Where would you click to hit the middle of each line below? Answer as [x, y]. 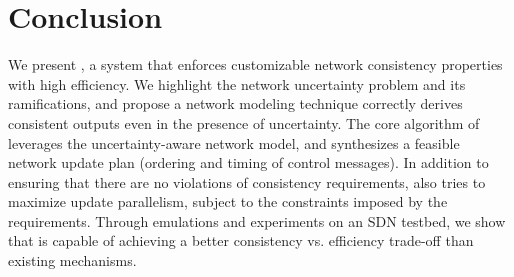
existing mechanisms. [72, 260]
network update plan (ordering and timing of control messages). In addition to [248, 162]
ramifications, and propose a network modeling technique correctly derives [235, 103]
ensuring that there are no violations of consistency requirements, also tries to [247, 181]
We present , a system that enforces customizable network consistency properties [255, 64]
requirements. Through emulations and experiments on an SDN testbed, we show [257, 220]
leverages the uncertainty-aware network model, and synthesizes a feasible [234, 142]
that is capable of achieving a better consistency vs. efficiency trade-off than [241, 240]
